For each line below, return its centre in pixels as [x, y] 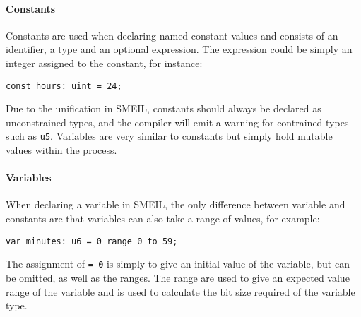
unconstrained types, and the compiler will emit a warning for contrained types [177, 122]
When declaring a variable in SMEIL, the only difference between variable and [176, 204]
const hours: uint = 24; [64, 86]
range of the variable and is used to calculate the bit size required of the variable [180, 291]
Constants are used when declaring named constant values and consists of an [172, 35]
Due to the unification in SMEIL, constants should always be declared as [164, 108]
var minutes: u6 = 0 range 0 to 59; [92, 241]
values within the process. [61, 150]
